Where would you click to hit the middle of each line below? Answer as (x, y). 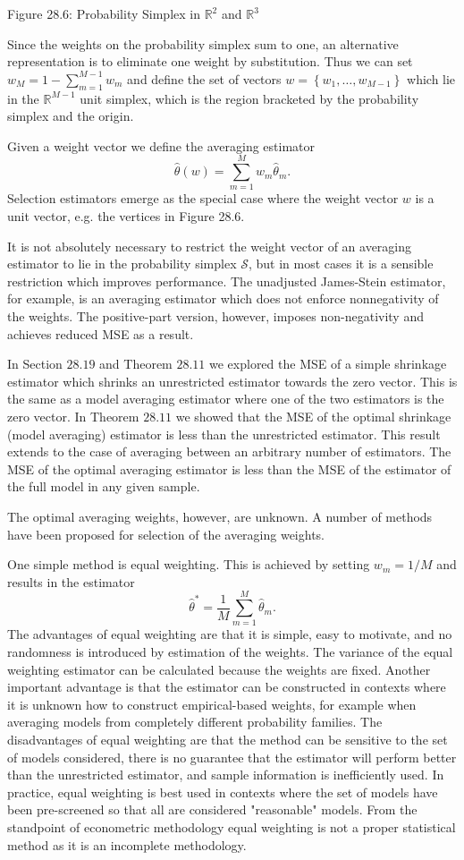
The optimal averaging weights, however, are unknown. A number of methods (220, 516)
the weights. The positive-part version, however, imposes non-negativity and (215, 316)
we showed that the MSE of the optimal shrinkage (313, 417)
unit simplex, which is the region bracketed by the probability (249, 98)
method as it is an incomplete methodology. (127, 844)
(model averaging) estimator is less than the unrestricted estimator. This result (224, 434)
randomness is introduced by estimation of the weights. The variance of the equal (230, 652)
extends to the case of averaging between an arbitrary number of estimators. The (229, 451)
